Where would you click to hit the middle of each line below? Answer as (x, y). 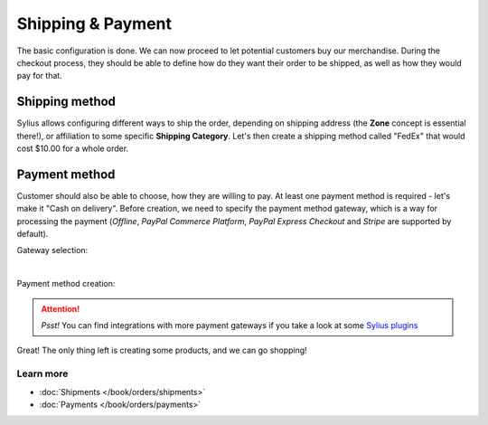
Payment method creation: (66, 284)
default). (33, 234)
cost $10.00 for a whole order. (73, 148)
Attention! (61, 308)
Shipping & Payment (94, 24)
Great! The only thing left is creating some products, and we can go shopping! (162, 350)
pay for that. (39, 76)
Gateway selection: (52, 250)
